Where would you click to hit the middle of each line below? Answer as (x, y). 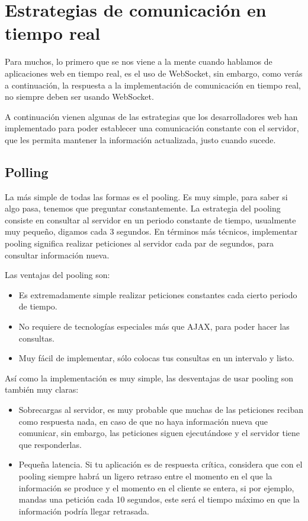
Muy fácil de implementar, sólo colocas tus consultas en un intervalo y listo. (156, 358)
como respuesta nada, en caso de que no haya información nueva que (143, 421)
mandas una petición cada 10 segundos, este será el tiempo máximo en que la (159, 499)
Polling (27, 171)
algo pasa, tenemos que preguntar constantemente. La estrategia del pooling (143, 208)
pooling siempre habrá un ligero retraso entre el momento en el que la (145, 476)
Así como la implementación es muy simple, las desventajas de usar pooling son (149, 378)
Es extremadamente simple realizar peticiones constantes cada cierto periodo (158, 294)
